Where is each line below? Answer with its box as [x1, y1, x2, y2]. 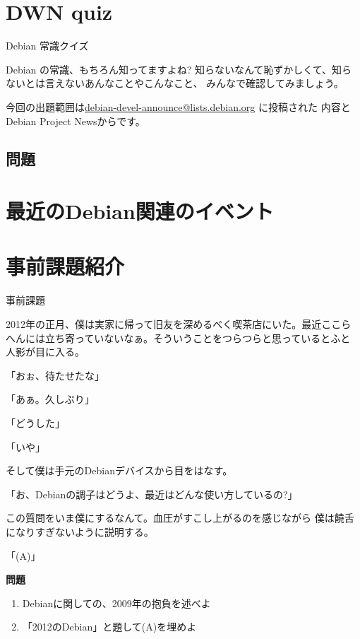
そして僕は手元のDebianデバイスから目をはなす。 [6, 463, 233, 478]
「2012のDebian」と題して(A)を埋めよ [22, 619, 197, 634]
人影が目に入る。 [6, 344, 85, 359]
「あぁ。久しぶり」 [6, 392, 95, 406]
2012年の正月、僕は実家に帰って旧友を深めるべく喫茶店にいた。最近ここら [6, 316, 352, 331]
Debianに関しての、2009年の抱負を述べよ [22, 595, 211, 610]
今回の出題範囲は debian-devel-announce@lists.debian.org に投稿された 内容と [6, 99, 351, 114]
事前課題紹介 [6, 252, 125, 281]
